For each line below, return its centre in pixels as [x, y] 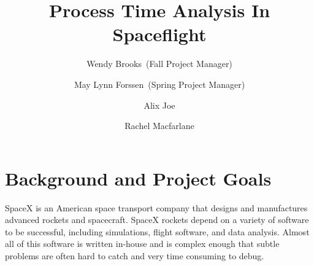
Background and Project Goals [138, 178]
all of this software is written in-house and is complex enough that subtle [142, 244]
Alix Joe [159, 105]
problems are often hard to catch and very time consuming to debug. [135, 256]
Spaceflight [159, 34]
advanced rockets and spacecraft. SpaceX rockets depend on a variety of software [157, 220]
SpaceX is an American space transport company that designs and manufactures [156, 207]
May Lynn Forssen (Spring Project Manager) [159, 84]
